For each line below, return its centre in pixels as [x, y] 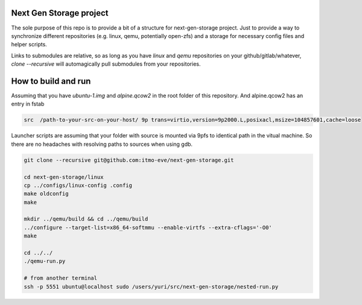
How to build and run [51, 81]
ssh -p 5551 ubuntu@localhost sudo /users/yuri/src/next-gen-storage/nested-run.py [151, 287]
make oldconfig [46, 194]
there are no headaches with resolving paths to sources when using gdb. [102, 144]
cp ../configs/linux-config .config [78, 185]
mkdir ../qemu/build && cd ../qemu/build [86, 219]
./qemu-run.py [45, 261]
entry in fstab [28, 104]
